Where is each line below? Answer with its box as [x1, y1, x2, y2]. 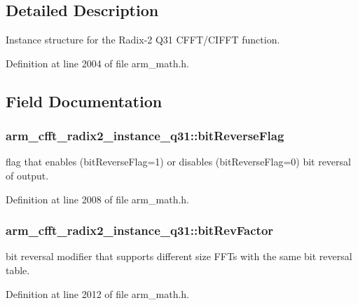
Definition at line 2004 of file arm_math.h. [6, 55, 189, 70]
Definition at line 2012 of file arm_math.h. [6, 286, 189, 301]
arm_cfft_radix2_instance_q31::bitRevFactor [6, 222, 274, 239]
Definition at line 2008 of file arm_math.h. [6, 191, 189, 206]
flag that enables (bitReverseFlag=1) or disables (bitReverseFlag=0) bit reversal [6, 154, 351, 169]
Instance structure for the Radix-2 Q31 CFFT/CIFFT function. [6, 32, 280, 47]
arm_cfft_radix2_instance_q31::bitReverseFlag [6, 127, 284, 144]
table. [6, 262, 30, 277]
